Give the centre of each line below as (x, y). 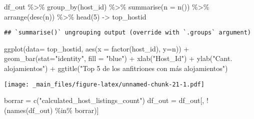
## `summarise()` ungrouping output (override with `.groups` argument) (127, 33)
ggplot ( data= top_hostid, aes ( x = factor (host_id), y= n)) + (97, 48)
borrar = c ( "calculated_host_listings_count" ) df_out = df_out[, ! (106, 100)
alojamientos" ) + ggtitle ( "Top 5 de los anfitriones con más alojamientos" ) (116, 68)
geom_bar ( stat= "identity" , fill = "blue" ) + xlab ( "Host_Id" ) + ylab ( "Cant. (118, 58)
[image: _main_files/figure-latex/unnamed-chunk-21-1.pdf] (104, 84)
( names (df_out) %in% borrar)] (51, 110)
